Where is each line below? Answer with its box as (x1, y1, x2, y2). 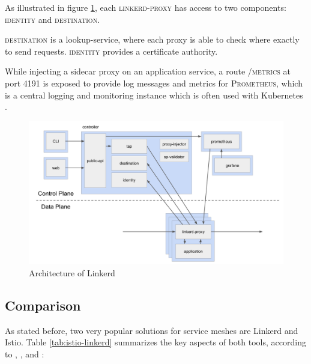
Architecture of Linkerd (29, 266, 115, 279)
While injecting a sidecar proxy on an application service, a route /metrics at (5, 65, 291, 77)
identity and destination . (5, 13, 100, 25)
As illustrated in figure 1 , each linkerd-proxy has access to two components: (5, 1, 286, 13)
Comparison (5, 296, 81, 314)
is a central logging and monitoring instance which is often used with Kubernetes (5, 88, 303, 101)
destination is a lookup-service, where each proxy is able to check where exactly (5, 33, 300, 46)
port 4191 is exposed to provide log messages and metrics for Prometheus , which (5, 76, 303, 89)
